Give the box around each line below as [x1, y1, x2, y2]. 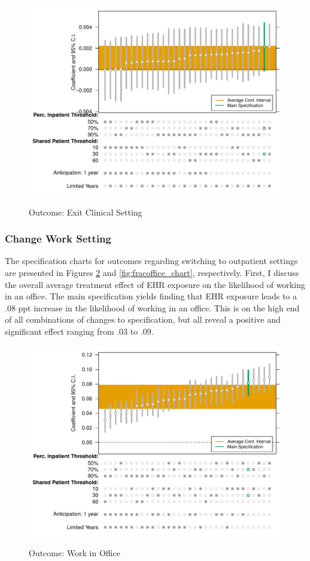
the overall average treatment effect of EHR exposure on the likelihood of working [5, 278, 305, 290]
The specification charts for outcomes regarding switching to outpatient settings [5, 254, 298, 267]
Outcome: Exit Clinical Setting [29, 205, 142, 218]
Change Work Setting [5, 231, 111, 246]
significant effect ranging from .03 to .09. [5, 325, 154, 337]
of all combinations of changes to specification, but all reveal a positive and [5, 313, 281, 326]
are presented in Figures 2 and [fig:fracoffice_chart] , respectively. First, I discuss [5, 266, 299, 278]
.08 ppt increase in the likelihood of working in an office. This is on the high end [5, 301, 300, 314]
